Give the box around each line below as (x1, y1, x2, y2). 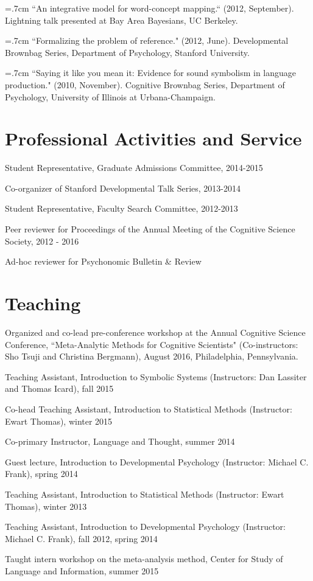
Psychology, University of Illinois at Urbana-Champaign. (5, 90, 216, 103)
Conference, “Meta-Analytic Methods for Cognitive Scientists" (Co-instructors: (5, 338, 298, 350)
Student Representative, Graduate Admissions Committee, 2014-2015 (5, 161, 263, 174)
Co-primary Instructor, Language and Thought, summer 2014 (5, 435, 235, 448)
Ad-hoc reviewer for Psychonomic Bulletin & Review (5, 255, 202, 268)
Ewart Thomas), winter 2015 (5, 414, 113, 427)
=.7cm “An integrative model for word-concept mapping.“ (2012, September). (5, 2, 294, 14)
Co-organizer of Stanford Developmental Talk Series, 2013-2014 (5, 181, 241, 194)
